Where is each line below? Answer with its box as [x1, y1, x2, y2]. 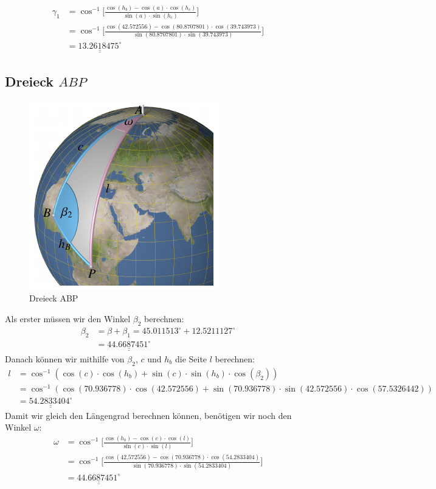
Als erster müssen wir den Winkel [5, 312, 131, 325]
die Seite [175, 352, 207, 365]
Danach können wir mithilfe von [5, 352, 125, 365]
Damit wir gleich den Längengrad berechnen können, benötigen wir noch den [5, 409, 292, 421]
